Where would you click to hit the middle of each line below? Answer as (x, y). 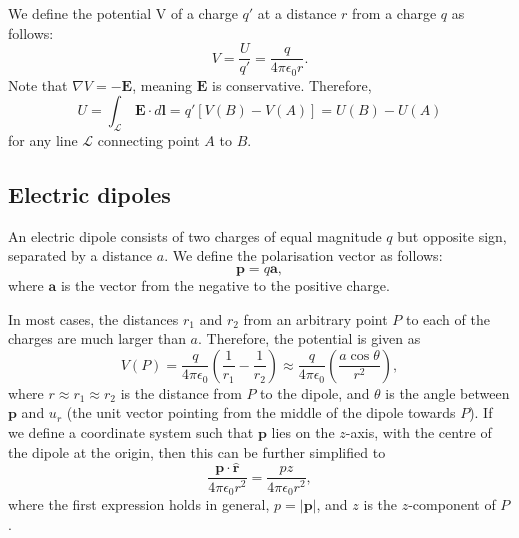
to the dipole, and (315, 392)
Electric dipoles (89, 194)
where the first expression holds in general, (139, 503)
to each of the (447, 318)
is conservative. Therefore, (291, 84)
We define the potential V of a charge (123, 13)
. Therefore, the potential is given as (309, 338)
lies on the (303, 432)
